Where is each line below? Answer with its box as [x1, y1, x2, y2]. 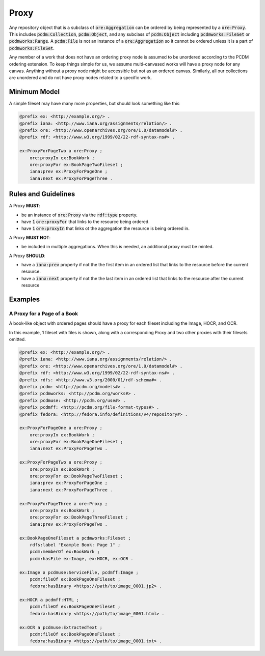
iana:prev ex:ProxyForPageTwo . [29, 521, 108, 527]
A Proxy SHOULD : [9, 253, 46, 258]
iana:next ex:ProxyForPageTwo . [29, 446, 108, 452]
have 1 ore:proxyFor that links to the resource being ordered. [21, 219, 150, 225]
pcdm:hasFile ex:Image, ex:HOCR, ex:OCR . [29, 556, 133, 561]
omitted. [9, 337, 26, 342]
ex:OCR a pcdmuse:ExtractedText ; [19, 625, 103, 630]
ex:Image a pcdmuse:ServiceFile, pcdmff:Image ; [19, 570, 139, 575]
